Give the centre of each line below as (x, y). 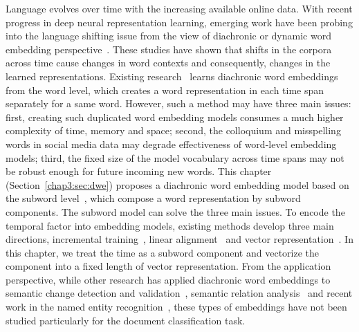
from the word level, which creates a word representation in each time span (165, 90)
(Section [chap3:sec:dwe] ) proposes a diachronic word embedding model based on (177, 184)
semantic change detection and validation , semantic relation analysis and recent (179, 293)
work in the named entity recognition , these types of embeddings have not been (176, 307)
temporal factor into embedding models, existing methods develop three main (170, 225)
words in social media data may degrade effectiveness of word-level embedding (171, 144)
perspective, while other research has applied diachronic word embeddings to (168, 279)
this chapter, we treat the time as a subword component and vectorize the (162, 252)
